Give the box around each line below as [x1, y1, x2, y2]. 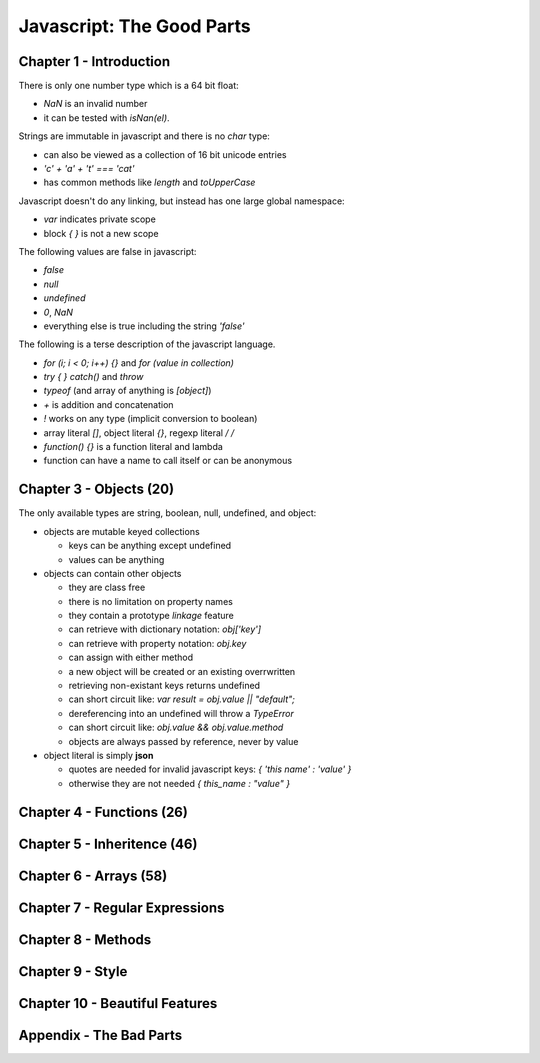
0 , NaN [43, 306, 74, 318]
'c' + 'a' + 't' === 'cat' [43, 163, 135, 175]
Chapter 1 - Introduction [18, 53, 170, 70]
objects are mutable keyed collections [43, 525, 200, 537]
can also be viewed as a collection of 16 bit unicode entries [43, 148, 287, 160]
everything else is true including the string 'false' [43, 320, 245, 332]
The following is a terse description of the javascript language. [18, 338, 276, 350]
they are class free [68, 581, 146, 594]
